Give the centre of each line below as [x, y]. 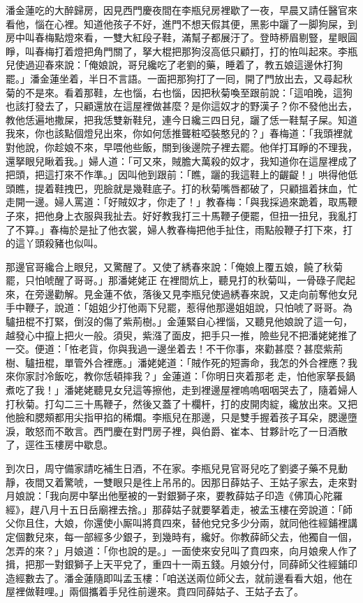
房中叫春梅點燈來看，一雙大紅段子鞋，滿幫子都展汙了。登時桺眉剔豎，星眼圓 [181, 37]
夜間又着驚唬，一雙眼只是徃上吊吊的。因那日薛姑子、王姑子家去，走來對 [191, 482]
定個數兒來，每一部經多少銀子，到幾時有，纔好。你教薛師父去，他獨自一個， [181, 536]
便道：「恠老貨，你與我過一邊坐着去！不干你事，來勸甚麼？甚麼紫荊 [188, 349]
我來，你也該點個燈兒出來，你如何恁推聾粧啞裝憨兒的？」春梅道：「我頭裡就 [179, 133]
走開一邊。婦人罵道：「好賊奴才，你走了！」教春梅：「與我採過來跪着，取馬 [177, 202]
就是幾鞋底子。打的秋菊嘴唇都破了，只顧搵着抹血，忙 [235, 188]
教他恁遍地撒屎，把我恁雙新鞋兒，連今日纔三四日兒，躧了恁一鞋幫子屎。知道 [181, 119]
